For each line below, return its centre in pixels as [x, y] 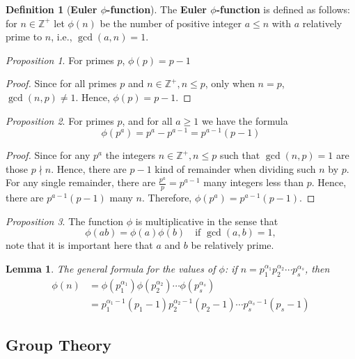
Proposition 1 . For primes [60, 60]
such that [240, 155]
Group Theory [58, 345]
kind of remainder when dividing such [235, 168]
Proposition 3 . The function [65, 221]
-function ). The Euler [157, 9]
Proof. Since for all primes [61, 83]
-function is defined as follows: [283, 9]
